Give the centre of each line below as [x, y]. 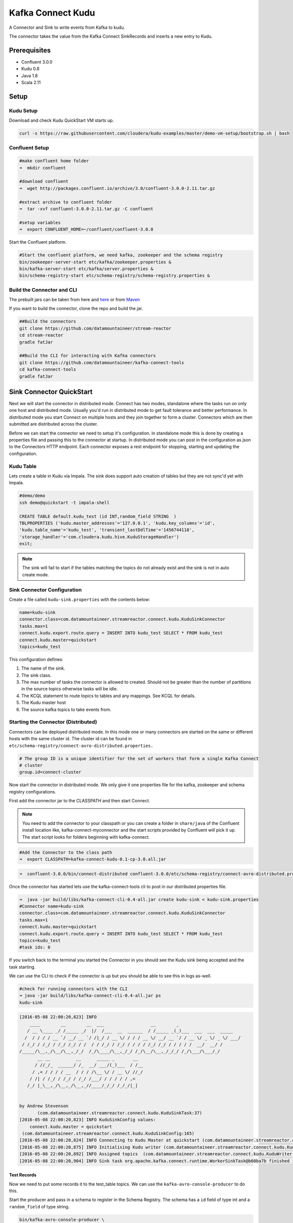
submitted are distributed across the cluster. [53, 424]
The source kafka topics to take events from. [66, 709]
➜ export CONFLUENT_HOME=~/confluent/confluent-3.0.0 [86, 229]
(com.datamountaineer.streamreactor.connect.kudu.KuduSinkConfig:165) [108, 1133]
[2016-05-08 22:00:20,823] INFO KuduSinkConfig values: [88, 1120]
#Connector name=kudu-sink [52, 906]
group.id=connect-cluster [50, 772]
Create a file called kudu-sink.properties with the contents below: [80, 599]
